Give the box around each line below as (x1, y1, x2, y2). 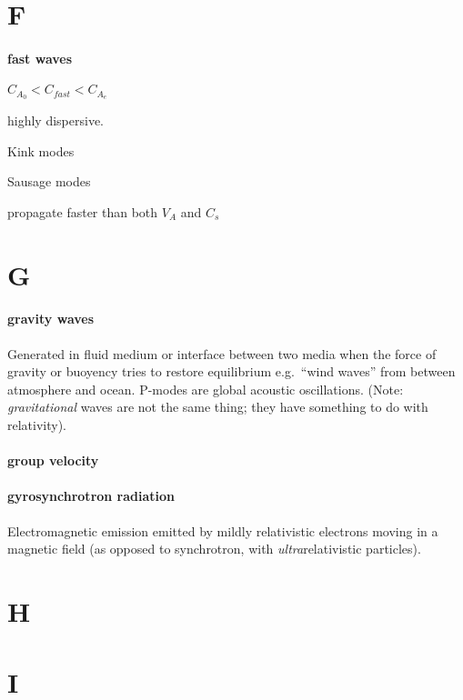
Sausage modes (7, 172, 91, 191)
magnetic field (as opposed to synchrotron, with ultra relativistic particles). (7, 539, 421, 558)
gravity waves (7, 309, 95, 328)
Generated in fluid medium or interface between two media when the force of (7, 344, 437, 363)
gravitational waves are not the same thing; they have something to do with (7, 397, 428, 416)
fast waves (7, 48, 73, 67)
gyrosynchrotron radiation (7, 486, 176, 505)
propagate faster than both (7, 202, 158, 221)
